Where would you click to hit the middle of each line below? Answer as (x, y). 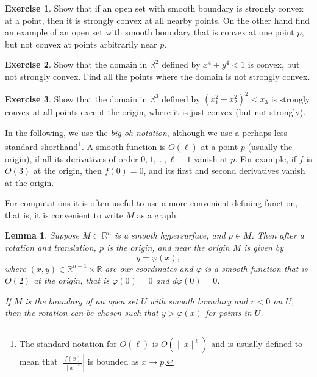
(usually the (270, 146)
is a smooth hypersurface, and (170, 235)
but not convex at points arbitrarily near (81, 44)
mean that (38, 361)
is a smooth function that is (256, 268)
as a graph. (158, 214)
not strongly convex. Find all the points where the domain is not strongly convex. (158, 76)
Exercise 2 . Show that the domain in (76, 64)
